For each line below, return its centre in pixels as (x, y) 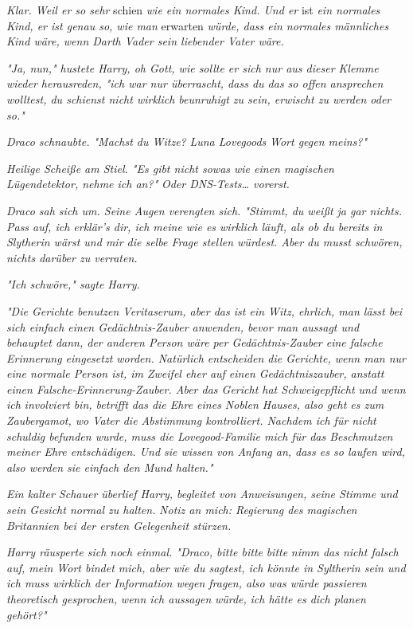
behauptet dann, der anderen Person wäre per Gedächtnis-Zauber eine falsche (195, 342)
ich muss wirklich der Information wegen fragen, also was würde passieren (187, 583)
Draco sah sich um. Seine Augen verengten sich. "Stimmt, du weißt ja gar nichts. (204, 210)
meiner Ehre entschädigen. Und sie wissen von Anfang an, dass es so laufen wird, (206, 451)
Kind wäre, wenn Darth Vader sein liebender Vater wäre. (145, 41)
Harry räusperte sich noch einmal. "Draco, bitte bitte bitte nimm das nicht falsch (203, 552)
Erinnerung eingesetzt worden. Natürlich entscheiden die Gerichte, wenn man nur (206, 357)
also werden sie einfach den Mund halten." (110, 467)
